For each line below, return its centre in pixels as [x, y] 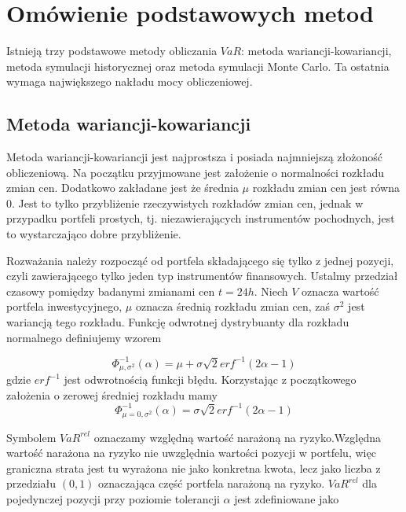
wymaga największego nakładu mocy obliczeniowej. [130, 81]
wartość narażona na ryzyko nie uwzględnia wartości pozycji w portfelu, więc [191, 453]
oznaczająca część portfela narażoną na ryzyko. [212, 483]
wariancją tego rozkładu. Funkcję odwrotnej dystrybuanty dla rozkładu [178, 322]
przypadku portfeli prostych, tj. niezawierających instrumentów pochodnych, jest [201, 218]
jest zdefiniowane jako [287, 498]
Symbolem [31, 437]
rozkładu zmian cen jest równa [326, 188]
